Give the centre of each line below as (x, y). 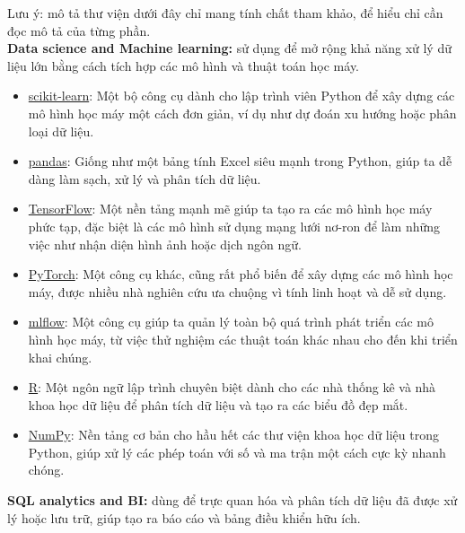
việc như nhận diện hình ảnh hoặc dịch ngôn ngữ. (165, 244)
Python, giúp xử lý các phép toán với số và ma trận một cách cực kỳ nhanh (237, 452)
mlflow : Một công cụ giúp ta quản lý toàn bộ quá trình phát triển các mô (231, 322)
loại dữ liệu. (61, 131)
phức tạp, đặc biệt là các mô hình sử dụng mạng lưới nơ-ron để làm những (234, 226)
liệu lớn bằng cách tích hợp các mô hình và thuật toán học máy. (183, 65)
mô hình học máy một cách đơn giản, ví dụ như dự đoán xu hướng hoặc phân (242, 113)
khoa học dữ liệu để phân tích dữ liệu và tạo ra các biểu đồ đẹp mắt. (218, 404)
